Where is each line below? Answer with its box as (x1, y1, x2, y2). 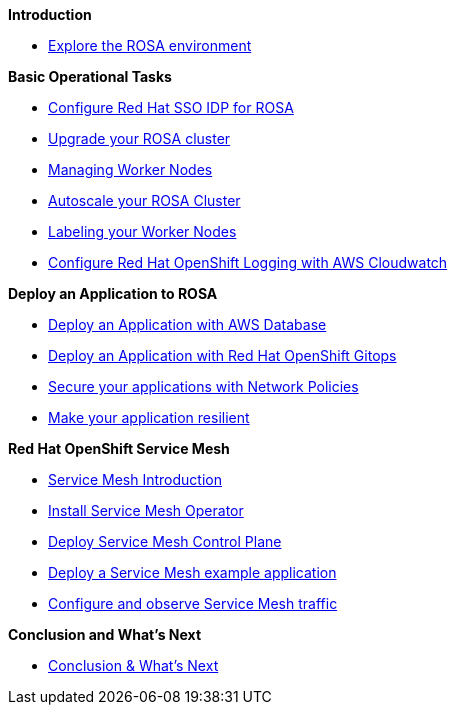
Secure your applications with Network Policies (48, 378, 359, 395)
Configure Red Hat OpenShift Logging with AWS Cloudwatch (48, 254, 448, 271)
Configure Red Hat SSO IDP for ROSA (48, 99, 294, 116)
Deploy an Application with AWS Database (48, 316, 327, 333)
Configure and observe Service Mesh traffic (48, 595, 338, 612)
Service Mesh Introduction (48, 471, 222, 488)
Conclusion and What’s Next (8, 626, 202, 643)
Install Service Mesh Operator (48, 502, 244, 519)
